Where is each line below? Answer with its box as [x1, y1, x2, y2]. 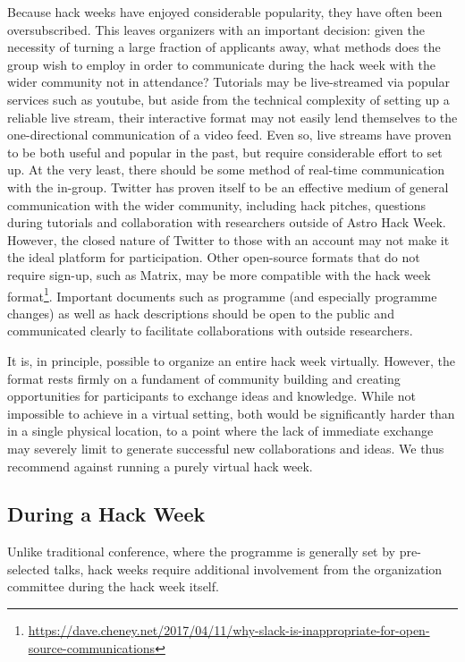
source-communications [28, 638, 156, 657]
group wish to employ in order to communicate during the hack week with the [7, 55, 435, 73]
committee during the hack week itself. [7, 577, 219, 596]
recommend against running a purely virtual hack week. [7, 456, 313, 475]
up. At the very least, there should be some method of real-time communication [7, 160, 445, 179]
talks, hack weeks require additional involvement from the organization [54, 559, 443, 578]
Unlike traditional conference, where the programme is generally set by [7, 542, 395, 561]
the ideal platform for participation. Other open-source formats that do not [7, 248, 420, 267]
